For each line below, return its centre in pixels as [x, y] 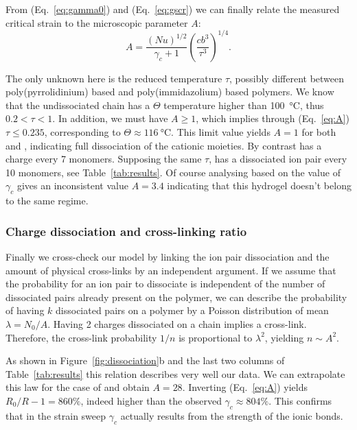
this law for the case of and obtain [78, 387]
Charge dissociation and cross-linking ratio [126, 231]
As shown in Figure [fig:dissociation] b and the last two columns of [145, 360]
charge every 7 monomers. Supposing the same [104, 159]
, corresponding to [82, 132]
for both [319, 132]
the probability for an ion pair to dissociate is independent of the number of [165, 284]
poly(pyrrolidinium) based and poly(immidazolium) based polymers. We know [170, 92]
